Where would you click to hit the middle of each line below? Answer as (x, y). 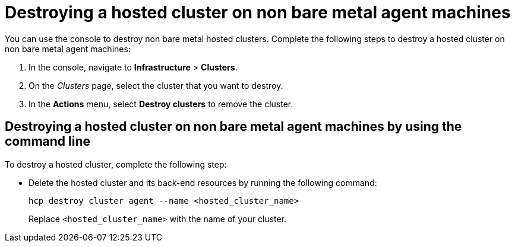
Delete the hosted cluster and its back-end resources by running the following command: (203, 182)
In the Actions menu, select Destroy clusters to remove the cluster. (161, 104)
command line (48, 142)
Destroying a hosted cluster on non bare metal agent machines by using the (233, 127)
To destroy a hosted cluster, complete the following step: (116, 164)
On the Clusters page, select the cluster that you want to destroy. (156, 85)
